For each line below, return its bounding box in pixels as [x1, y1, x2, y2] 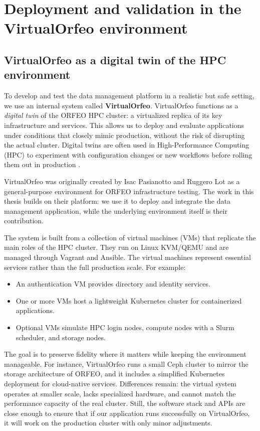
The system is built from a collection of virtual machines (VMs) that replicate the [4, 232, 256, 242]
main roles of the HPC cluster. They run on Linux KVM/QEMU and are [4, 242, 229, 252]
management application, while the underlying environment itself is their [4, 205, 227, 216]
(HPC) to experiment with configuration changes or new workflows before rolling [4, 149, 252, 160]
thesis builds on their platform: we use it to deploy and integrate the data [4, 196, 230, 206]
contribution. [4, 215, 44, 226]
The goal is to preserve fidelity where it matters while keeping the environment [4, 349, 246, 359]
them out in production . [4, 159, 81, 170]
